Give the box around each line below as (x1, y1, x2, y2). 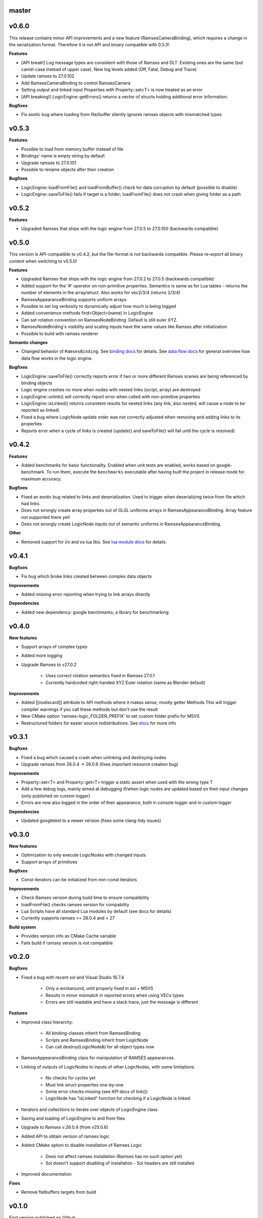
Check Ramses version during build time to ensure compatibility (21, 894, 150, 901)
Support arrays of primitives (21, 859, 77, 865)
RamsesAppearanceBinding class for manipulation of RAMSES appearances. (21, 1055, 175, 1061)
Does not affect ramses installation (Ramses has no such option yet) (45, 1153, 183, 1159)
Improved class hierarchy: (21, 1019, 73, 1025)
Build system (9, 924, 36, 930)
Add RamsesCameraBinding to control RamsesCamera (21, 80, 131, 86)
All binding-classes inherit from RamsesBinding (45, 1030, 141, 1036)
